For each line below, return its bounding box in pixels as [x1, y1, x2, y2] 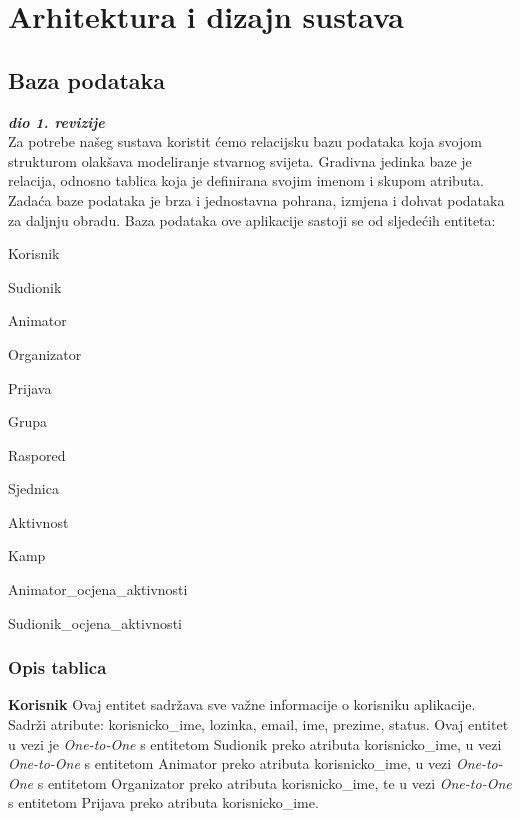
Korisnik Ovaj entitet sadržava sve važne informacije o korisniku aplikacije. [8, 694, 476, 715]
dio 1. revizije [8, 111, 105, 132]
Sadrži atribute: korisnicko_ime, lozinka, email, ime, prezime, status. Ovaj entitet [8, 714, 509, 735]
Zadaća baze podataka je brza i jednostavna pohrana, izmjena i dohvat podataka [8, 189, 505, 210]
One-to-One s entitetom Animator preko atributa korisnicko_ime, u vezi [8, 753, 452, 774]
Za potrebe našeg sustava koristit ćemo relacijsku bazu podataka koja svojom [8, 131, 482, 152]
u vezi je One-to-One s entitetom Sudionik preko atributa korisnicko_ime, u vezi [8, 733, 502, 754]
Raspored [8, 444, 66, 465]
